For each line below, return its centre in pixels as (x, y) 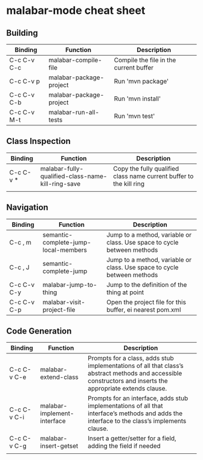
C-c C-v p (25, 81)
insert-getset (59, 446)
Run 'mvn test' (134, 116)
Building (22, 33)
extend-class (59, 377)
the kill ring (129, 183)
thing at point (125, 292)
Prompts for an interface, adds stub (138, 398)
